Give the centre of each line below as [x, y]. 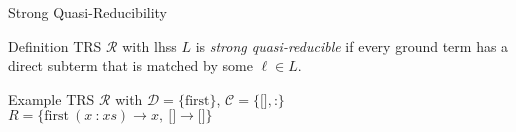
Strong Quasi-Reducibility [88, 12]
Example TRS [51, 98]
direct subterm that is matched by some [130, 65]
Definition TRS [55, 45]
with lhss [149, 45]
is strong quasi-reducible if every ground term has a [352, 45]
